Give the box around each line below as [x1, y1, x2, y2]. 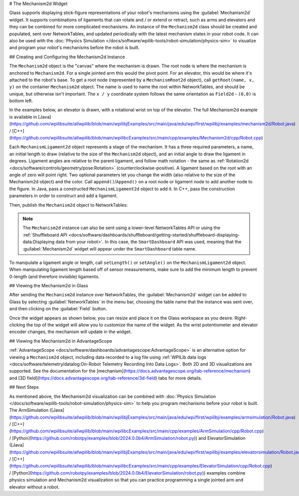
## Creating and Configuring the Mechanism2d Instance [9, 54, 126, 60]
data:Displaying [22, 239, 55, 245]
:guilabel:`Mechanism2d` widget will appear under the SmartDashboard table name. [22, 246, 197, 251]
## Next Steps [9, 384, 39, 390]
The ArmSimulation [9, 407, 49, 413]
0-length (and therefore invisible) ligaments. [9, 273, 100, 279]
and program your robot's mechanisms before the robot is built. [9, 45, 140, 51]
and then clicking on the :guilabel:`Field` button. [9, 306, 107, 312]
